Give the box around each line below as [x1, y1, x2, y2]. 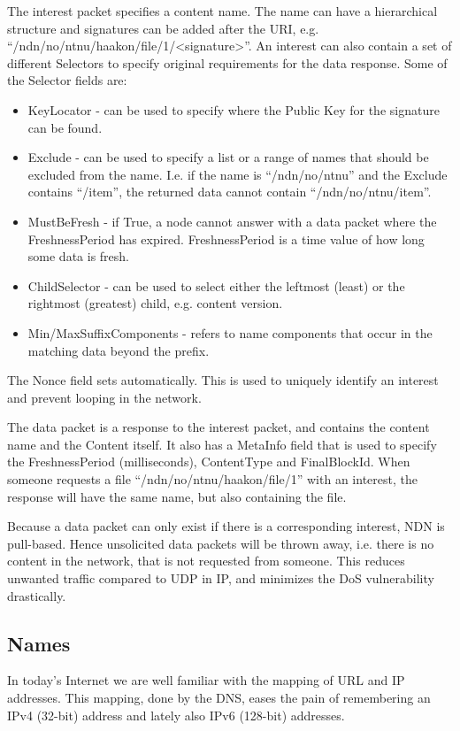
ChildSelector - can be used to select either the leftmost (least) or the [27, 276, 405, 295]
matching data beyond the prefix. [27, 341, 210, 359]
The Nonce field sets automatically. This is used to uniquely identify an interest [7, 371, 439, 389]
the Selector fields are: [7, 71, 127, 89]
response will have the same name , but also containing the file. [7, 487, 347, 505]
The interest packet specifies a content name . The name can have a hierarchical [7, 2, 438, 19]
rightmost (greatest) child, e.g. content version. [27, 294, 283, 312]
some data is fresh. [27, 247, 130, 265]
